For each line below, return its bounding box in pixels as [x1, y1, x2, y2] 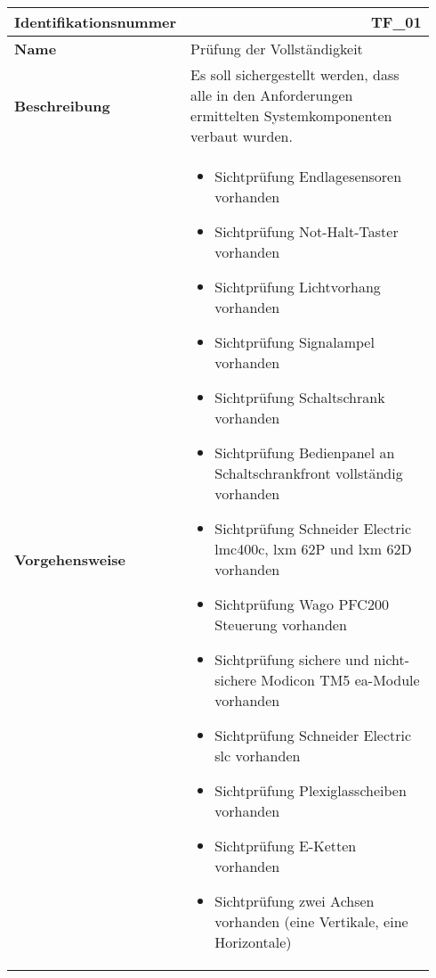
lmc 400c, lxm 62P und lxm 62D [214, 538, 412, 559]
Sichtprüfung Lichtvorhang [214, 276, 381, 297]
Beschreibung [14, 95, 110, 116]
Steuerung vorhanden [214, 614, 347, 635]
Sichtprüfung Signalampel [214, 332, 375, 352]
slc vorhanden [214, 745, 301, 766]
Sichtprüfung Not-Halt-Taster [214, 221, 399, 242]
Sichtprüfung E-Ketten [214, 835, 357, 856]
